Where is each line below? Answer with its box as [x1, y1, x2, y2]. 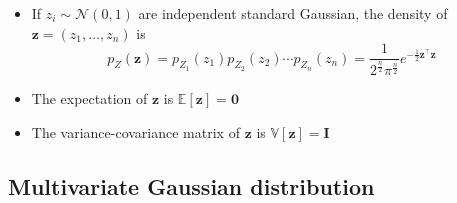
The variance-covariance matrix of [31, 122, 240, 143]
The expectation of [31, 88, 148, 109]
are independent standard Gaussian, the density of [138, 3, 448, 23]
